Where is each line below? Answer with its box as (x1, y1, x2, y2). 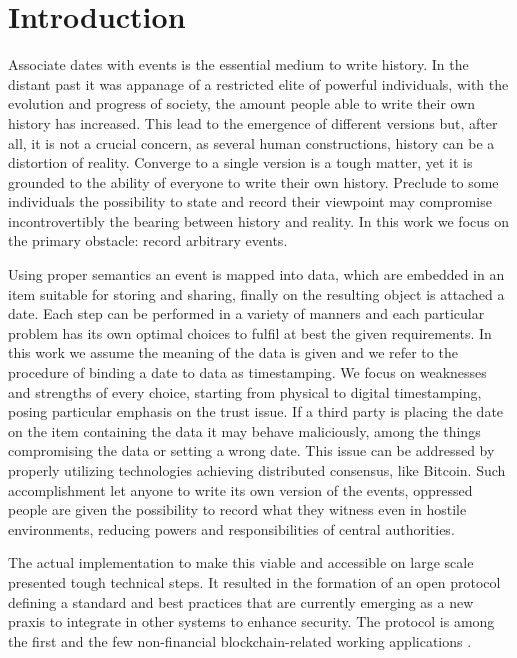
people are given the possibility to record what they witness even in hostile (8, 499, 467, 520)
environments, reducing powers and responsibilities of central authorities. (8, 518, 455, 539)
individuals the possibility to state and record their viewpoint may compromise (8, 191, 492, 212)
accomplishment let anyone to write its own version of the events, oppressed (8, 479, 473, 500)
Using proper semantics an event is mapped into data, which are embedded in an (8, 264, 505, 285)
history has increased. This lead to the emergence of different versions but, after (8, 112, 498, 133)
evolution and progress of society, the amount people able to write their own (8, 93, 476, 114)
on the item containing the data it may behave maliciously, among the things (8, 420, 481, 441)
